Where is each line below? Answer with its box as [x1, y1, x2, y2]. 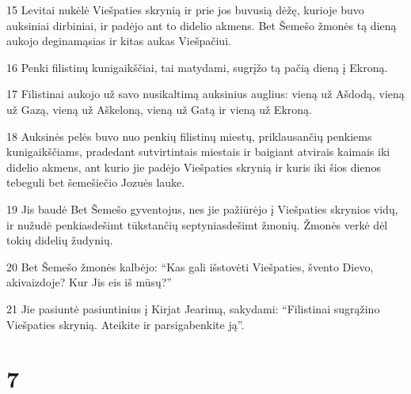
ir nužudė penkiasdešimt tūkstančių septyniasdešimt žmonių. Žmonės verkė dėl [6, 216, 388, 233]
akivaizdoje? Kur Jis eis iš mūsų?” [6, 274, 172, 290]
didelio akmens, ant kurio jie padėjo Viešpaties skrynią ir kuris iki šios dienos [6, 158, 381, 175]
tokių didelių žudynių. [6, 232, 113, 248]
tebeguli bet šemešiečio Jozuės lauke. [6, 174, 185, 191]
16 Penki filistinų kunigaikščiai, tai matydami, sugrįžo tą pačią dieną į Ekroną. [6, 59, 388, 75]
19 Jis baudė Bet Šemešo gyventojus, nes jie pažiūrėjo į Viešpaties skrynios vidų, [6, 200, 398, 217]
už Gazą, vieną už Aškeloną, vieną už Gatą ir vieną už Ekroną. [6, 100, 312, 117]
